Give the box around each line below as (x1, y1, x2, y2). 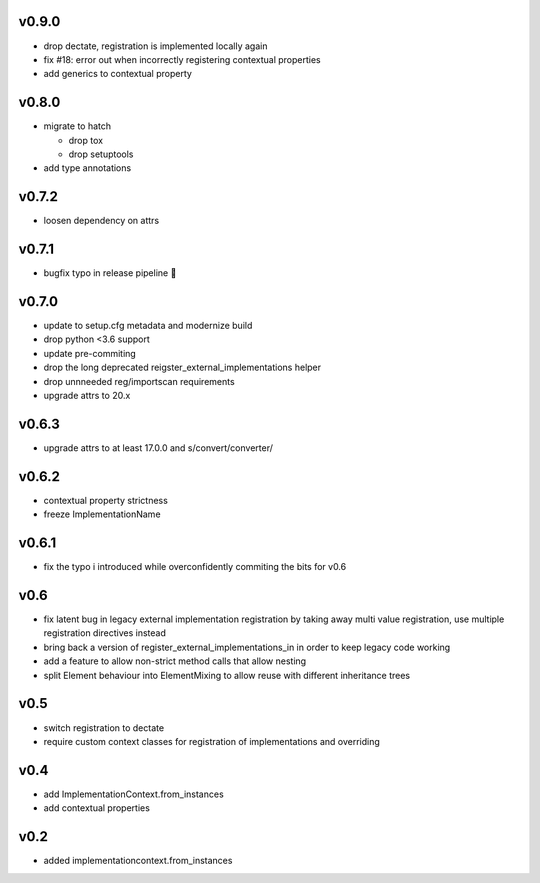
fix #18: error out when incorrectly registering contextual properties (43, 53, 321, 65)
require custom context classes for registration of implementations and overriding (43, 735, 380, 747)
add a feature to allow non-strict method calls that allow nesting (43, 655, 307, 667)
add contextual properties (43, 802, 150, 814)
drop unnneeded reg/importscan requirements (43, 375, 235, 387)
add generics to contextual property (43, 68, 192, 80)
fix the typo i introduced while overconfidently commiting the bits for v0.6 (43, 561, 347, 573)
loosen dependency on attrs (43, 215, 160, 227)
